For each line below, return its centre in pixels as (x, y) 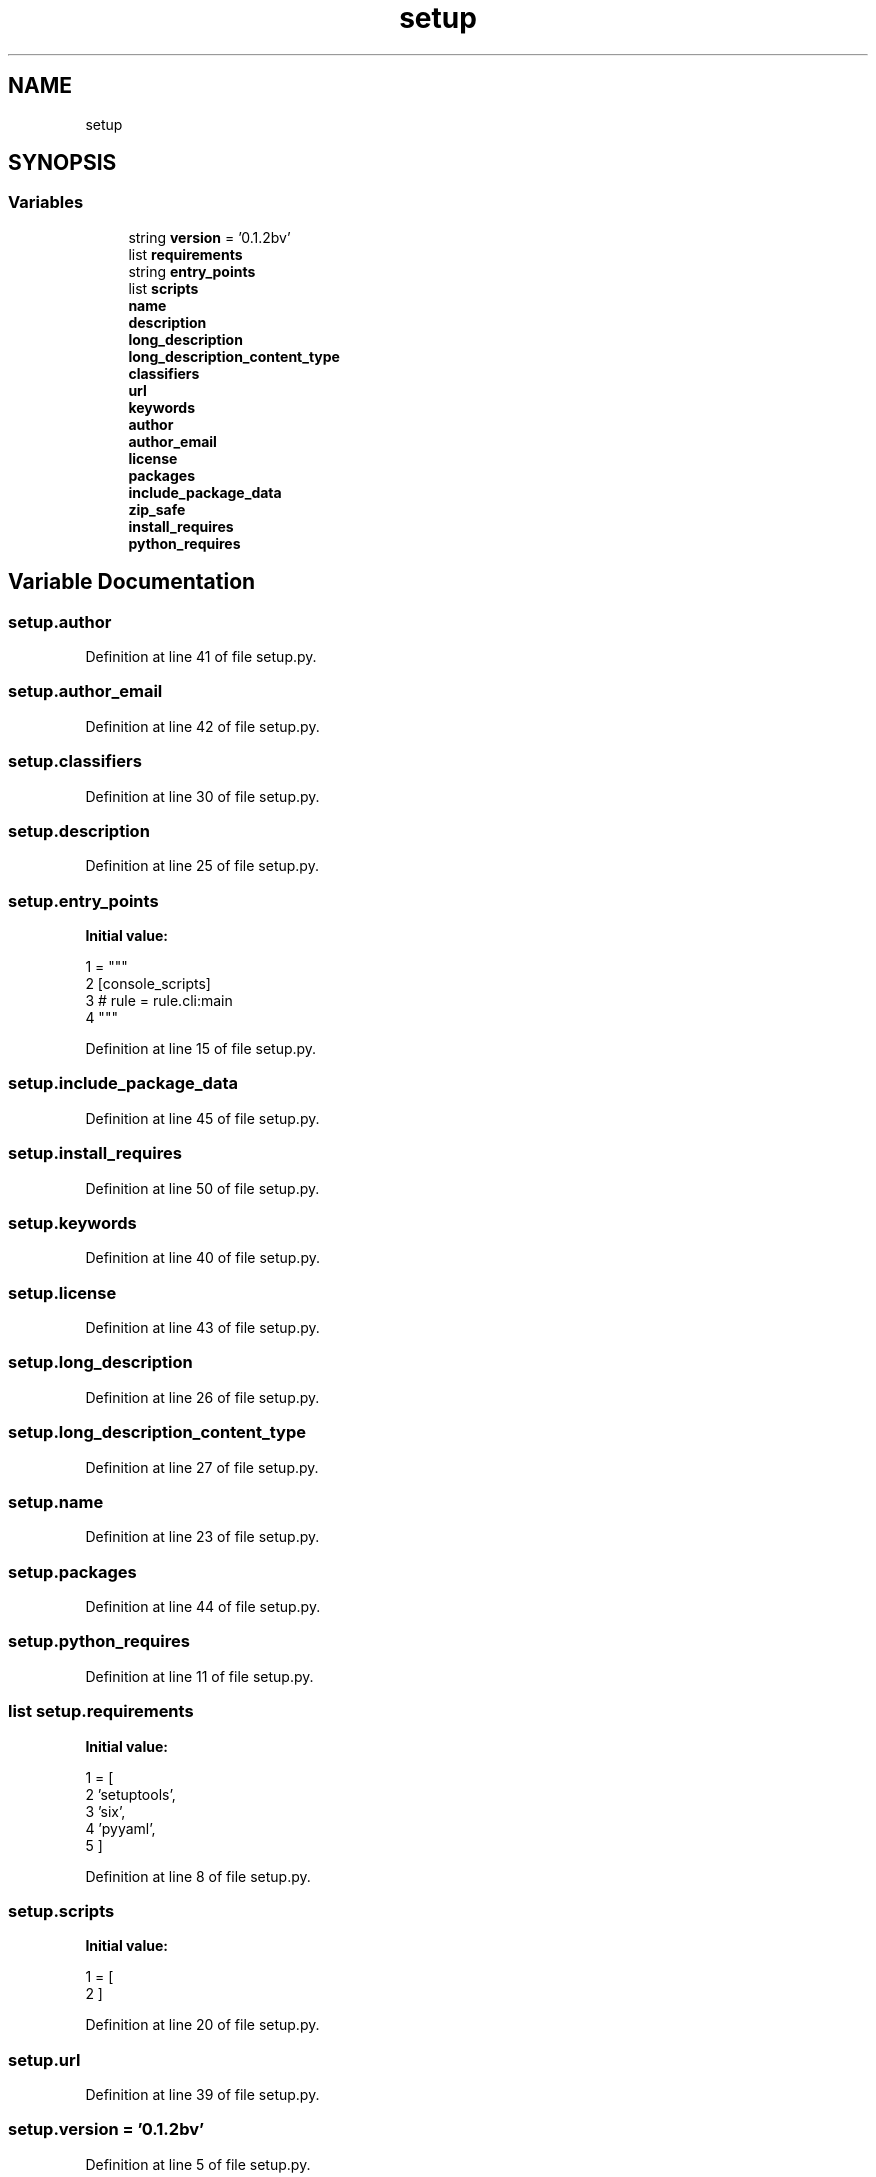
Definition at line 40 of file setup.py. (202, 1258)
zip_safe (157, 509)
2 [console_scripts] (148, 984)
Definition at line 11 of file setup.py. (199, 1676)
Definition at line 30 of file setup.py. (202, 796)
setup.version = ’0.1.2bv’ (106, 2129)
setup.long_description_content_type (157, 1432)
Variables (46, 202)
